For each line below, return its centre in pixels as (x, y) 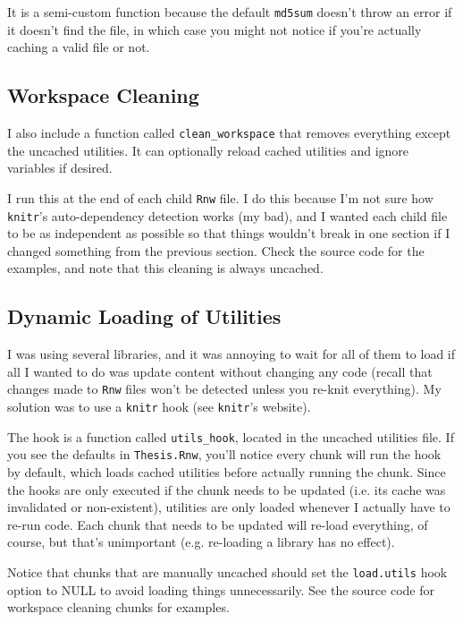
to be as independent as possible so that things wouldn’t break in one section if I (229, 233)
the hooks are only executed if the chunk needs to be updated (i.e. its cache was (227, 489)
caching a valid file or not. (79, 47)
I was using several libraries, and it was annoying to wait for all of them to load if (231, 354)
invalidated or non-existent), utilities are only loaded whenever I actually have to (229, 507)
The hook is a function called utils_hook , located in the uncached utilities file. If (231, 436)
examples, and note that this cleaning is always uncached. (165, 268)
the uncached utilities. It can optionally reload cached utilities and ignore (208, 150)
